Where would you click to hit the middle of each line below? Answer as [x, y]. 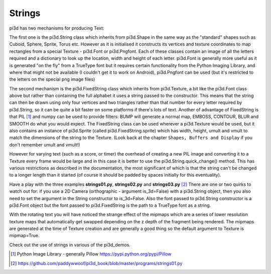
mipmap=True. [24, 235]
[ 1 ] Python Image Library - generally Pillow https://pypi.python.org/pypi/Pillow [91, 254]
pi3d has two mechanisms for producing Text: [57, 28]
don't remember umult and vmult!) [45, 145]
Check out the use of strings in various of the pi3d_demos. [70, 245]
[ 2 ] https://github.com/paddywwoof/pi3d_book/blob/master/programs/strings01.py [97, 263]
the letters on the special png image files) [52, 79]
